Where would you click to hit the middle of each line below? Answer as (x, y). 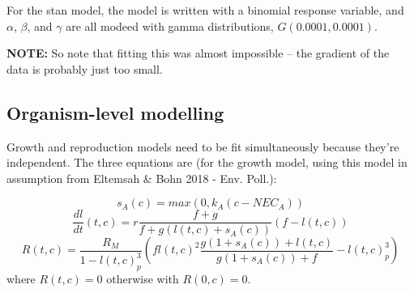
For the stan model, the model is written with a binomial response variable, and (205, 10)
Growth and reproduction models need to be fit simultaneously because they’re (203, 146)
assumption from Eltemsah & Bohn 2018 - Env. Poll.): (142, 178)
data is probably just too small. (85, 68)
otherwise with (143, 279)
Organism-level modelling (115, 112)
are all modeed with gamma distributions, (170, 25)
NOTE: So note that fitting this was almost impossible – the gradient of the (198, 53)
